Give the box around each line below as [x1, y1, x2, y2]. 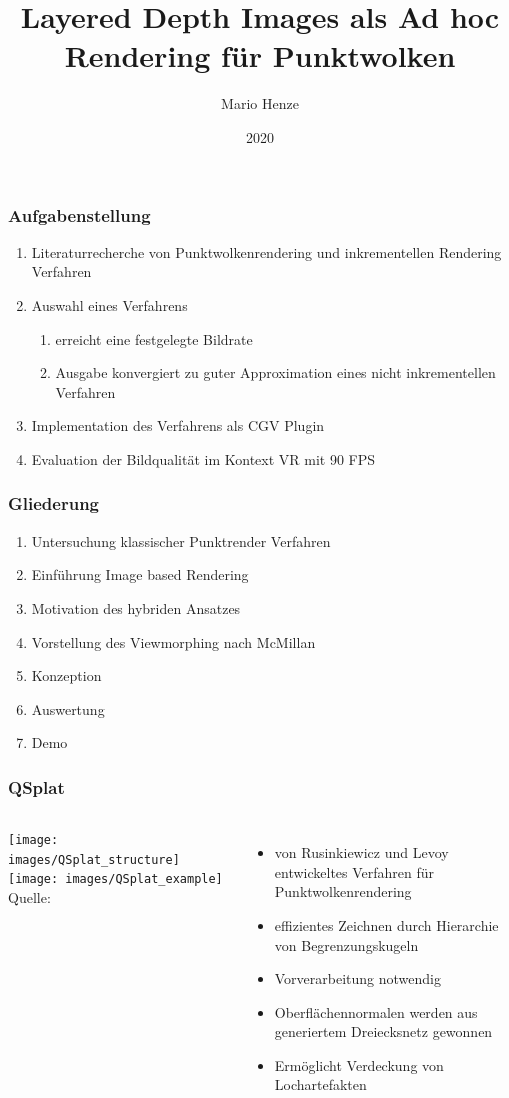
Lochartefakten [274, 1074, 367, 1095]
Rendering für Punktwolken [64, 35, 456, 76]
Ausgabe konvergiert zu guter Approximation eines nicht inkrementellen [55, 362, 496, 383]
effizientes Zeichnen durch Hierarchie [274, 914, 499, 935]
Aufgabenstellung [8, 202, 151, 227]
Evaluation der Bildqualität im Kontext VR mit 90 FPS [31, 448, 376, 469]
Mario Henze [221, 93, 299, 114]
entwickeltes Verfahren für [274, 861, 435, 882]
